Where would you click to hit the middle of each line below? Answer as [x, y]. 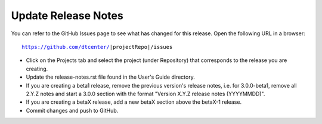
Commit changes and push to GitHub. [72, 110]
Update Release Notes [67, 15]
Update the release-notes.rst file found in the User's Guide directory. [110, 77]
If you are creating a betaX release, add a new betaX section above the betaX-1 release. [134, 102]
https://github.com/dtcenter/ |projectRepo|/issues [97, 47]
